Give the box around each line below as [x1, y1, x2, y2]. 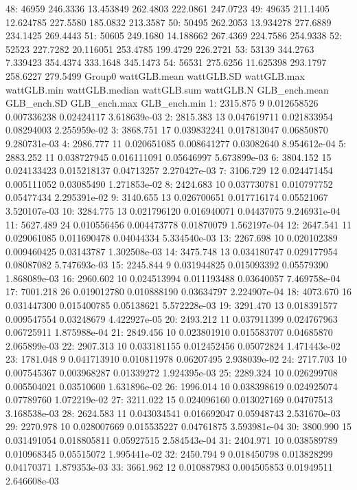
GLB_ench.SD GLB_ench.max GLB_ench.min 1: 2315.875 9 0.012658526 [5, 96, 319, 110]
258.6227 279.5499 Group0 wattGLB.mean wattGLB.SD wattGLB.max [5, 68, 305, 83]
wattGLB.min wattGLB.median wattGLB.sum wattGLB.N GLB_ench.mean [5, 82, 329, 96]
